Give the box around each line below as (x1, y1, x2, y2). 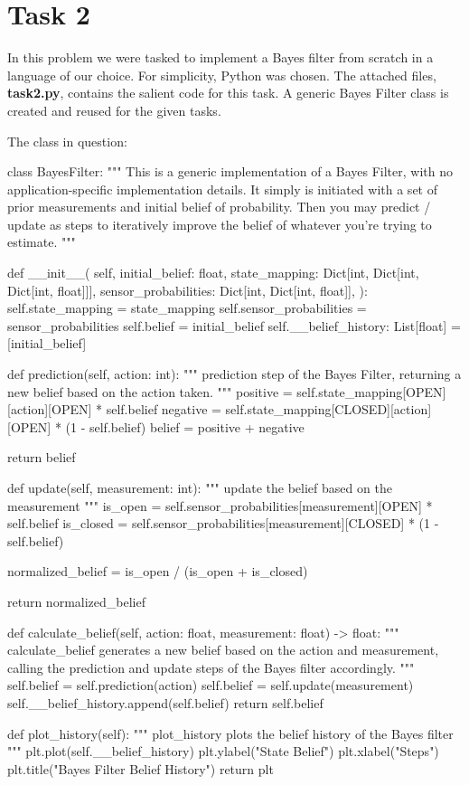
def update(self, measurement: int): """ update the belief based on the (7, 478, 392, 497)
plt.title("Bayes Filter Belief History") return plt (7, 759, 274, 778)
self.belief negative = (106, 400, 221, 419)
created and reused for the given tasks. (7, 100, 221, 119)
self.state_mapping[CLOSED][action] (225, 400, 432, 419)
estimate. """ (7, 232, 76, 251)
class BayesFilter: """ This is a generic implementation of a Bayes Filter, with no (7, 162, 453, 181)
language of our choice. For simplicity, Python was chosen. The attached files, (7, 65, 436, 84)
